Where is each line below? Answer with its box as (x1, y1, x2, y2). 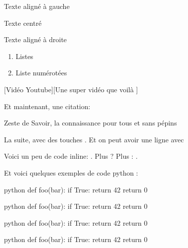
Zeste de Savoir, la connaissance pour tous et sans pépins (4, 118, 177, 128)
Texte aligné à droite (4, 34, 67, 45)
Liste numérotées (15, 67, 67, 78)
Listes (15, 51, 34, 61)
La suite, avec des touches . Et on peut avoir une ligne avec (4, 134, 184, 144)
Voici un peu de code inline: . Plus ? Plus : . (4, 151, 138, 161)
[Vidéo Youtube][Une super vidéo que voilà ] (4, 84, 138, 94)
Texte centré (4, 17, 42, 28)
